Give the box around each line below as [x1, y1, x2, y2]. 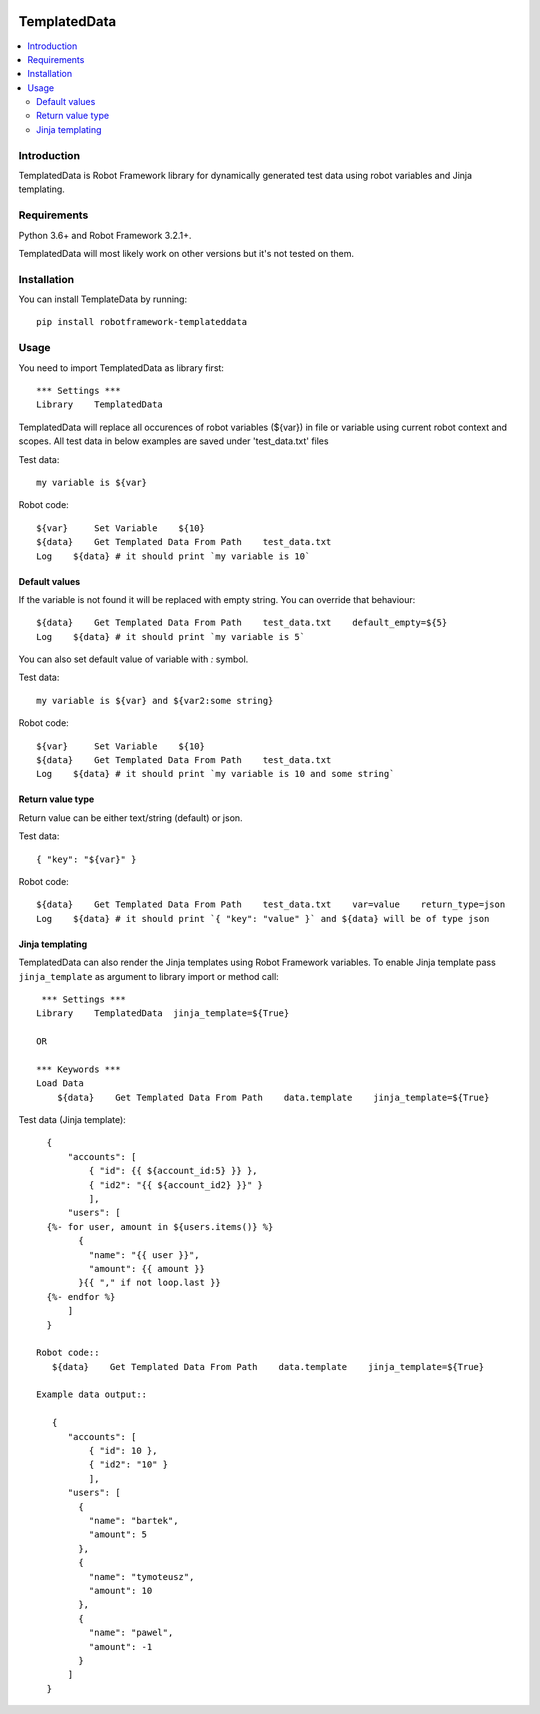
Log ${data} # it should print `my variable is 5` [36, 631, 305, 642]
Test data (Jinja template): [18, 1114, 127, 1126]
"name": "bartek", [88, 1515, 179, 1526]
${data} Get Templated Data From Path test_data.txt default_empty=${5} [36, 617, 448, 629]
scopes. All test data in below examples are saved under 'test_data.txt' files [18, 435, 329, 447]
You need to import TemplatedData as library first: [18, 361, 225, 374]
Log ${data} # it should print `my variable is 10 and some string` [36, 768, 395, 780]
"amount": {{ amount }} [88, 1263, 205, 1274]
